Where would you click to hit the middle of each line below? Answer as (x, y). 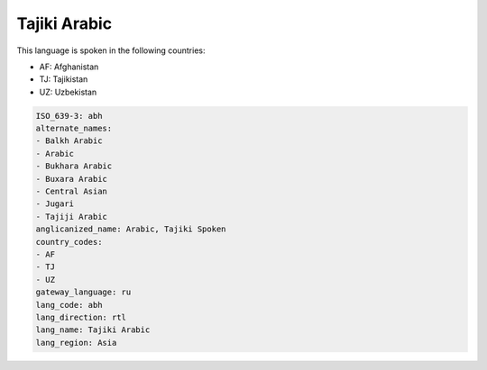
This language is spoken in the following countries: (111, 50)
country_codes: (69, 242)
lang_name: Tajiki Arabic (93, 330)
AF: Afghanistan (69, 67)
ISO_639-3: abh (69, 116)
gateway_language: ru (83, 292)
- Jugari (55, 204)
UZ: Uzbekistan (68, 92)
